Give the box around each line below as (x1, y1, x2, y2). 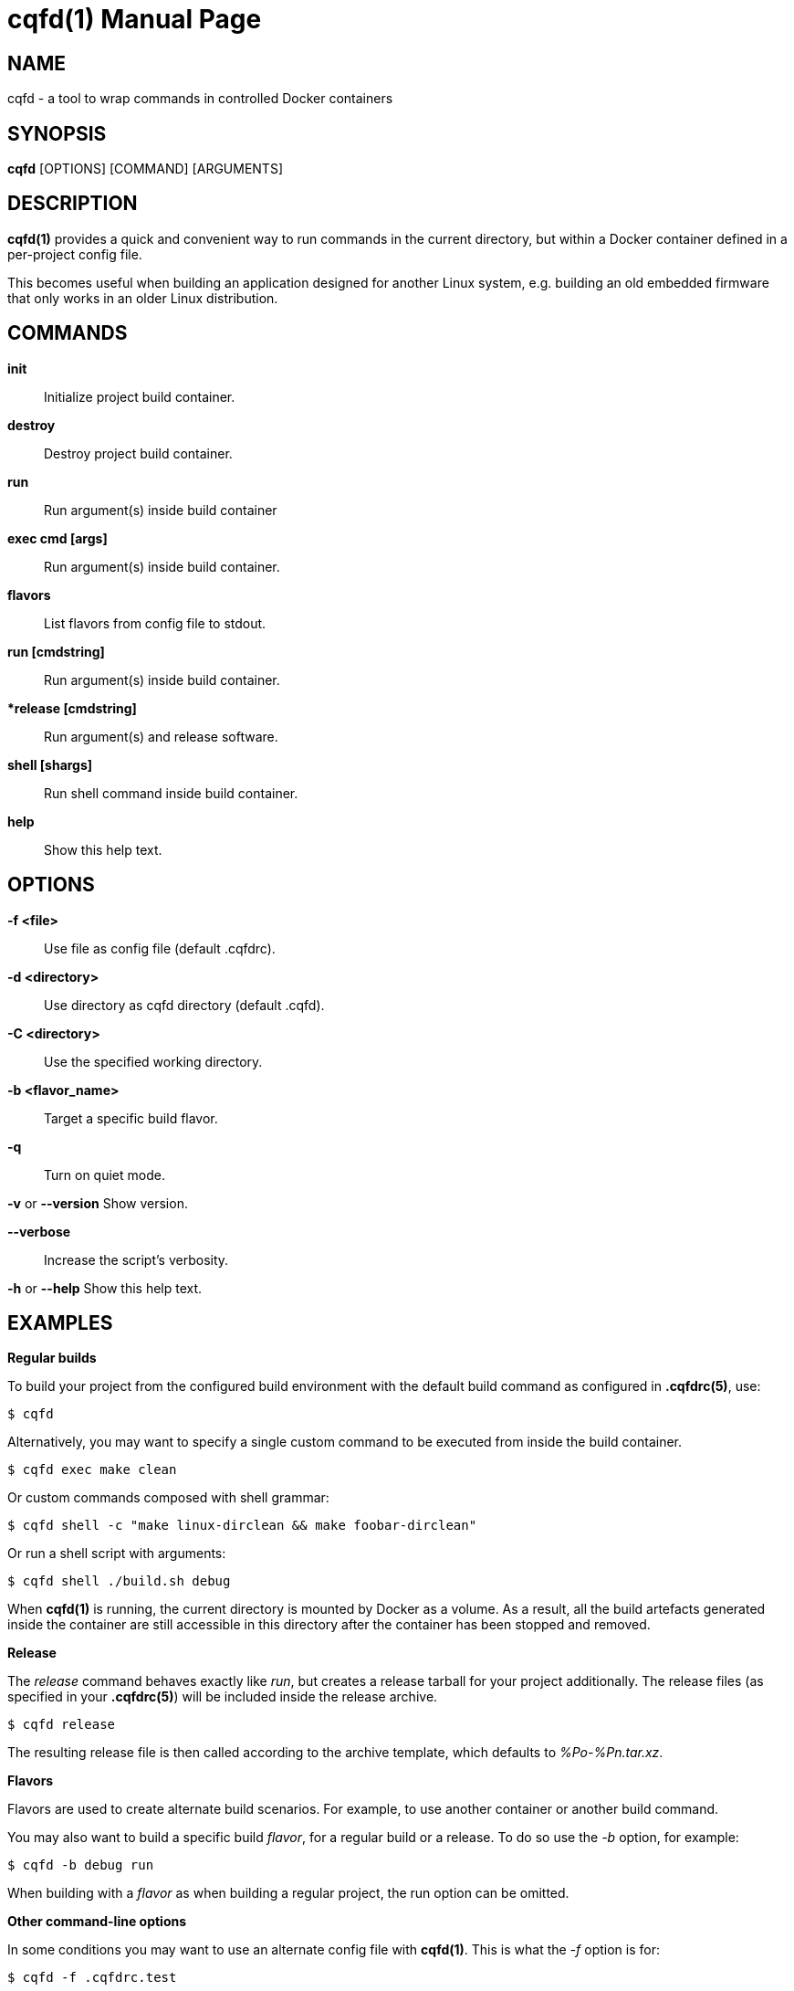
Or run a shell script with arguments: (7, 1545, 226, 1562)
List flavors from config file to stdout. (44, 615, 266, 631)
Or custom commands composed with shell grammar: (7, 1490, 329, 1506)
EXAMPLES (7, 1311, 113, 1334)
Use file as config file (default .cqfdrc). (44, 940, 276, 956)
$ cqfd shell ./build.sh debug (7, 1574, 231, 1589)
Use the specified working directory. (44, 1053, 263, 1069)
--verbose (7, 1223, 71, 1239)
